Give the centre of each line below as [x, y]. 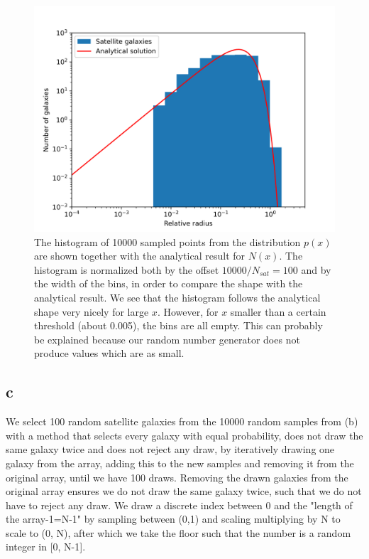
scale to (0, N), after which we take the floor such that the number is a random [178, 532]
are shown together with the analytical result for [140, 256]
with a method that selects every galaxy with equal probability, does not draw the [184, 435]
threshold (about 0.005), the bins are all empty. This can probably [178, 325]
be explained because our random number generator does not [167, 339]
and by [316, 269]
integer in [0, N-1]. [46, 547]
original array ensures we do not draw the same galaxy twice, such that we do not [184, 491]
